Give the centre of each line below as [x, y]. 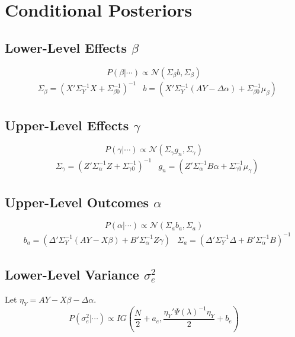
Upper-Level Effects [67, 125]
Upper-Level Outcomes [77, 202]
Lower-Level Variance [72, 274]
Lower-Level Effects [66, 47]
